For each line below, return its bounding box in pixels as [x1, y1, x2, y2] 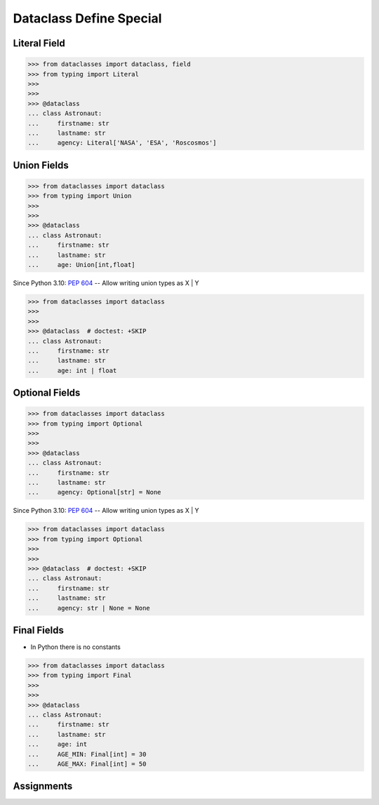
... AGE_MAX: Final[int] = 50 [27, 759, 147, 768]
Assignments [13, 780, 73, 792]
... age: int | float [27, 366, 117, 374]
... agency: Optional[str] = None [27, 488, 161, 497]
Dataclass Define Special [13, 11, 162, 26]
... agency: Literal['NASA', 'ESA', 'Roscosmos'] [27, 139, 217, 147]
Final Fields [13, 624, 65, 636]
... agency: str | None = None [27, 604, 150, 612]
